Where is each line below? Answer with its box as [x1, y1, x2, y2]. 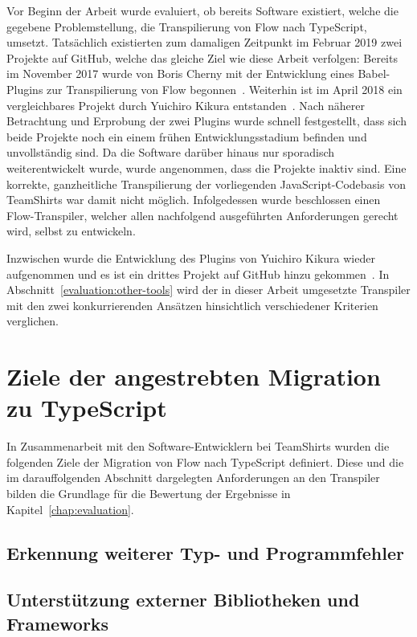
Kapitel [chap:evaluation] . [6, 500, 134, 517]
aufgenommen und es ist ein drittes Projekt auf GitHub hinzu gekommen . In [6, 265, 390, 282]
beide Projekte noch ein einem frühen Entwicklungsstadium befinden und [6, 128, 367, 145]
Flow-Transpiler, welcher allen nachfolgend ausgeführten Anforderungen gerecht [6, 206, 399, 223]
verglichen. [6, 312, 59, 329]
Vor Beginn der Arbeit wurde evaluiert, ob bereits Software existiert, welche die [6, 2, 399, 18]
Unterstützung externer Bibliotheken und [6, 587, 360, 612]
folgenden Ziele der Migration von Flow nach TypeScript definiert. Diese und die [6, 453, 404, 470]
